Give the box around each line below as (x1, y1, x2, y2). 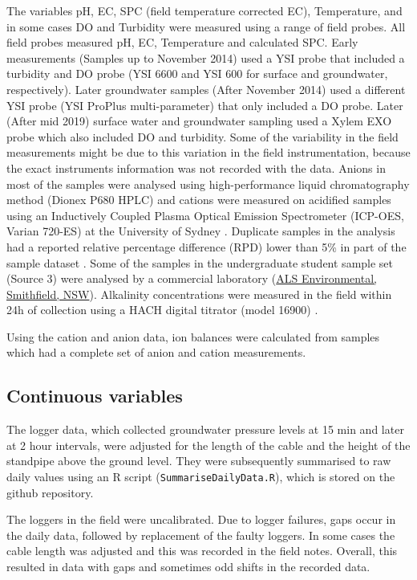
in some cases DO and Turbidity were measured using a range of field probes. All (6, 18, 406, 35)
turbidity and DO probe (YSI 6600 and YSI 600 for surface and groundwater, (6, 65, 388, 82)
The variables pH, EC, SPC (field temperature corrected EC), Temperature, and (6, 2, 403, 18)
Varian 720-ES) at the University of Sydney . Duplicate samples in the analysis (6, 223, 395, 239)
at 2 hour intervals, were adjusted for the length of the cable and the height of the (6, 436, 411, 453)
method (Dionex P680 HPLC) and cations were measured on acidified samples (6, 191, 391, 208)
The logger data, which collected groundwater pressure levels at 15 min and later (6, 421, 404, 438)
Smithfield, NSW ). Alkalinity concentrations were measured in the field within (6, 285, 392, 302)
